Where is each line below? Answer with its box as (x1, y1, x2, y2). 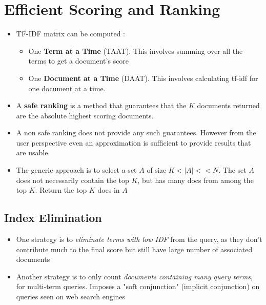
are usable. (16, 147, 50, 158)
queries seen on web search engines (16, 291, 126, 302)
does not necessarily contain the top (16, 174, 129, 185)
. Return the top (35, 185, 87, 195)
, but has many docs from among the (137, 174, 254, 185)
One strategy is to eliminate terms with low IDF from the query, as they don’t (16, 234, 262, 245)
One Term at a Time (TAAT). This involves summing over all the (28, 45, 243, 56)
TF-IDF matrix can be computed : (16, 28, 125, 39)
